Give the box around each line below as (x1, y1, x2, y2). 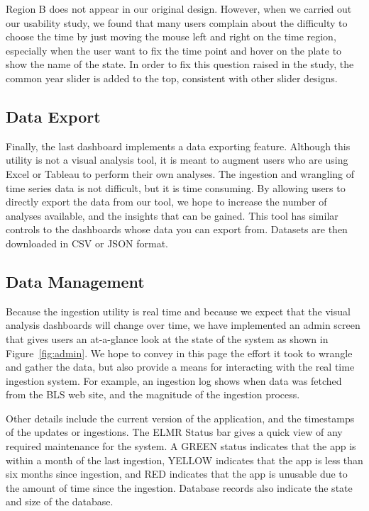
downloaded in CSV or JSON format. (6, 235, 168, 250)
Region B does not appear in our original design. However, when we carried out (6, 1, 352, 16)
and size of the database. (6, 494, 114, 509)
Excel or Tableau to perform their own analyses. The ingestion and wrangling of (6, 166, 355, 181)
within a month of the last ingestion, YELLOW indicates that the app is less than (6, 452, 363, 467)
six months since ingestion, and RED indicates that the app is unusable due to (6, 466, 348, 481)
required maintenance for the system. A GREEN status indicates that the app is (6, 439, 356, 454)
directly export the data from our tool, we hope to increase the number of (6, 194, 327, 209)
